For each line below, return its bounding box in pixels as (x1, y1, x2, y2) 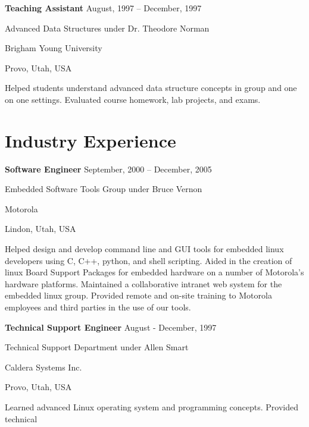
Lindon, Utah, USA (5, 222, 76, 235)
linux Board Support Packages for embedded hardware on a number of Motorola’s (5, 266, 304, 278)
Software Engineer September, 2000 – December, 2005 (5, 162, 212, 175)
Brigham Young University (5, 42, 102, 54)
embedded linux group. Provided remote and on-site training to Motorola (5, 289, 272, 302)
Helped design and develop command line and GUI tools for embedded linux (5, 243, 284, 255)
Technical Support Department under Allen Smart (5, 341, 189, 353)
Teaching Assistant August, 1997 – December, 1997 (5, 2, 202, 14)
